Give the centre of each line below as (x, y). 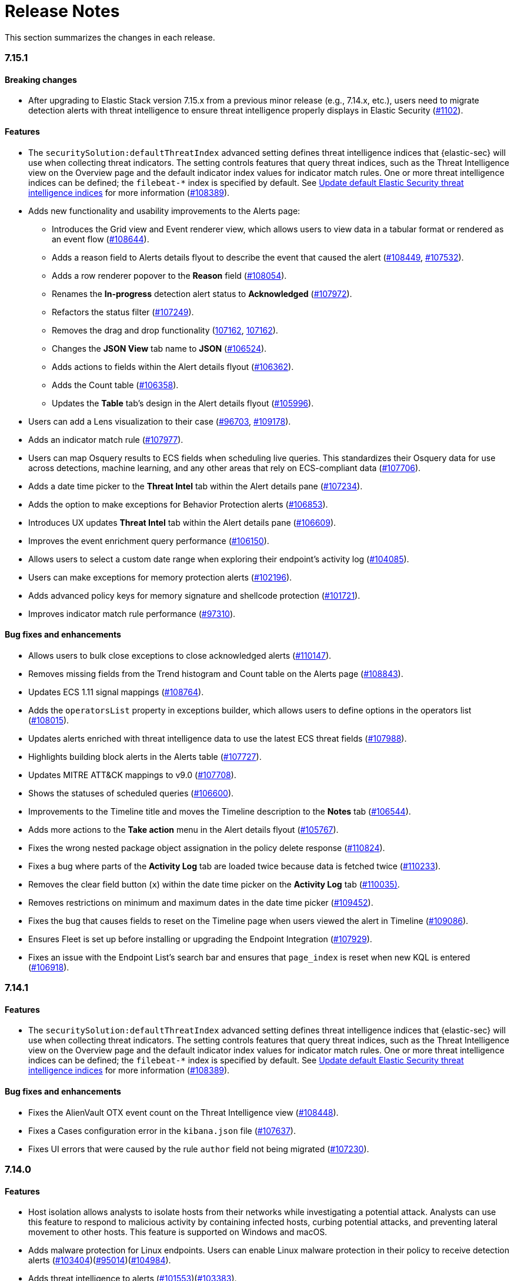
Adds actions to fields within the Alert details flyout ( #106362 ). (173, 366)
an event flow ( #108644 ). (101, 239)
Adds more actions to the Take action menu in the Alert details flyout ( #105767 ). (183, 829)
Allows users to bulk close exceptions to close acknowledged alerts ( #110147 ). (180, 655)
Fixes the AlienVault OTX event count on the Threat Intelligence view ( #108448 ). (183, 1112)
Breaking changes (41, 79)
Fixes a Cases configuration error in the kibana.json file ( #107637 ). (162, 1130)
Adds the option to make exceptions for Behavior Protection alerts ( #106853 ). (178, 504)
